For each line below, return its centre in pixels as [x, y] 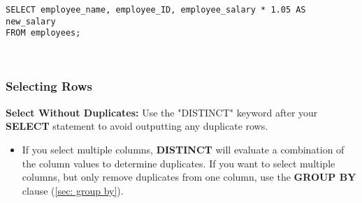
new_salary [31, 21]
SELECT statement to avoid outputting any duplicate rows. [137, 126]
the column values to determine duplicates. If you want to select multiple [179, 163]
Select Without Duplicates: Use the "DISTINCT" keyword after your [162, 112]
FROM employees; [43, 33]
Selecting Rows [49, 86]
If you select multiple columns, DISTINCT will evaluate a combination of [183, 149]
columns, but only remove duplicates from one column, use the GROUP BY [189, 177]
